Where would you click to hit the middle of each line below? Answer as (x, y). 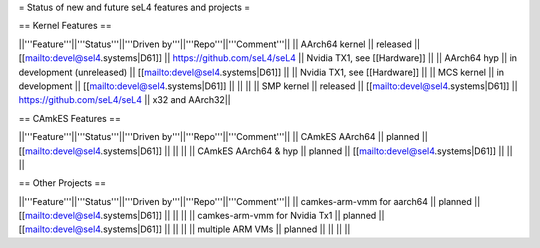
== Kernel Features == (65, 26)
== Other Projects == (62, 183)
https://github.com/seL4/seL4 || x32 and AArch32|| (124, 100)
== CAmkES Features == (70, 118)
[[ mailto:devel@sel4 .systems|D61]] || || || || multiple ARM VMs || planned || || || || (184, 229)
